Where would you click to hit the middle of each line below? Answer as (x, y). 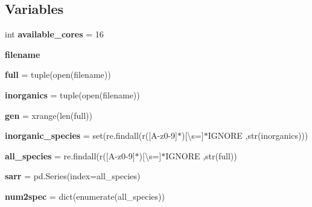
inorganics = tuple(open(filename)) (72, 94)
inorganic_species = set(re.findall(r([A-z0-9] (91, 135)
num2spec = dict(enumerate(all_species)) (85, 196)
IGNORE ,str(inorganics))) (258, 135)
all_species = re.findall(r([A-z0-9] (70, 155)
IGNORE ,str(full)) (201, 155)
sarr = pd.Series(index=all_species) (73, 176)
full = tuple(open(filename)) (58, 75)
